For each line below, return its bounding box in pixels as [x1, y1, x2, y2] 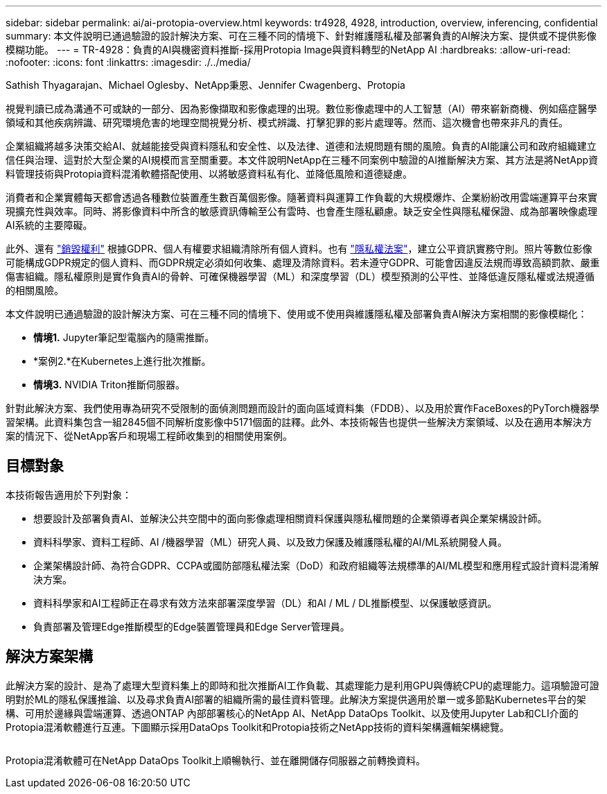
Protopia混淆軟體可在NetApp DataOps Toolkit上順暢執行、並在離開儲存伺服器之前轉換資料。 [6, 754, 425, 766]
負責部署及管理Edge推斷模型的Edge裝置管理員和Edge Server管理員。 [33, 620, 350, 632]
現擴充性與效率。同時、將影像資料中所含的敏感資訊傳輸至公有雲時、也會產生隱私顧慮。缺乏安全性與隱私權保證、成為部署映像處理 [6, 205, 597, 217]
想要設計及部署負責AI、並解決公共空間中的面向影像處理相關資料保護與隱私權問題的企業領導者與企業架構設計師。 [33, 512, 547, 524]
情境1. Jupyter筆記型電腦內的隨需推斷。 [33, 331, 215, 343]
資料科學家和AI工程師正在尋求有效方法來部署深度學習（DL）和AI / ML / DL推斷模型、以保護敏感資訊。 [33, 596, 498, 609]
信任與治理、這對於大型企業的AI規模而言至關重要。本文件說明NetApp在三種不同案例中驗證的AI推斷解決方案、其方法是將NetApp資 [6, 154, 599, 166]
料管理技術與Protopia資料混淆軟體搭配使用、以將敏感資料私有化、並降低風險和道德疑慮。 [6, 168, 413, 180]
